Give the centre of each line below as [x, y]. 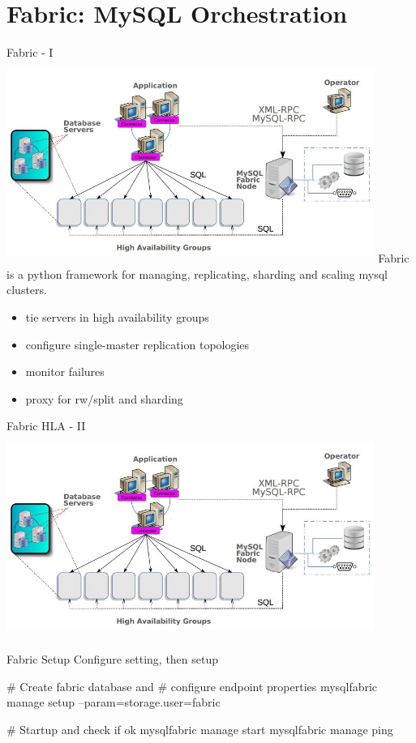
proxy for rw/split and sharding [104, 398]
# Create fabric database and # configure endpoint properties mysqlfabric [192, 686]
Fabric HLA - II [46, 426]
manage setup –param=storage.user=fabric [114, 702]
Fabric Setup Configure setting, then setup [113, 658]
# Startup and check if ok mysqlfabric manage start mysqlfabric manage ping [200, 729]
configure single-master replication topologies [137, 344]
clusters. [27, 290]
